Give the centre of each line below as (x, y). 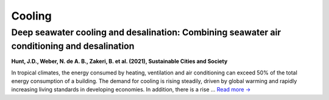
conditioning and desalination (73, 46)
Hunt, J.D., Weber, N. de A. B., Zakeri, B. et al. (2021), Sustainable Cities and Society (119, 62)
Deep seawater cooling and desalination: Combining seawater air (146, 32)
